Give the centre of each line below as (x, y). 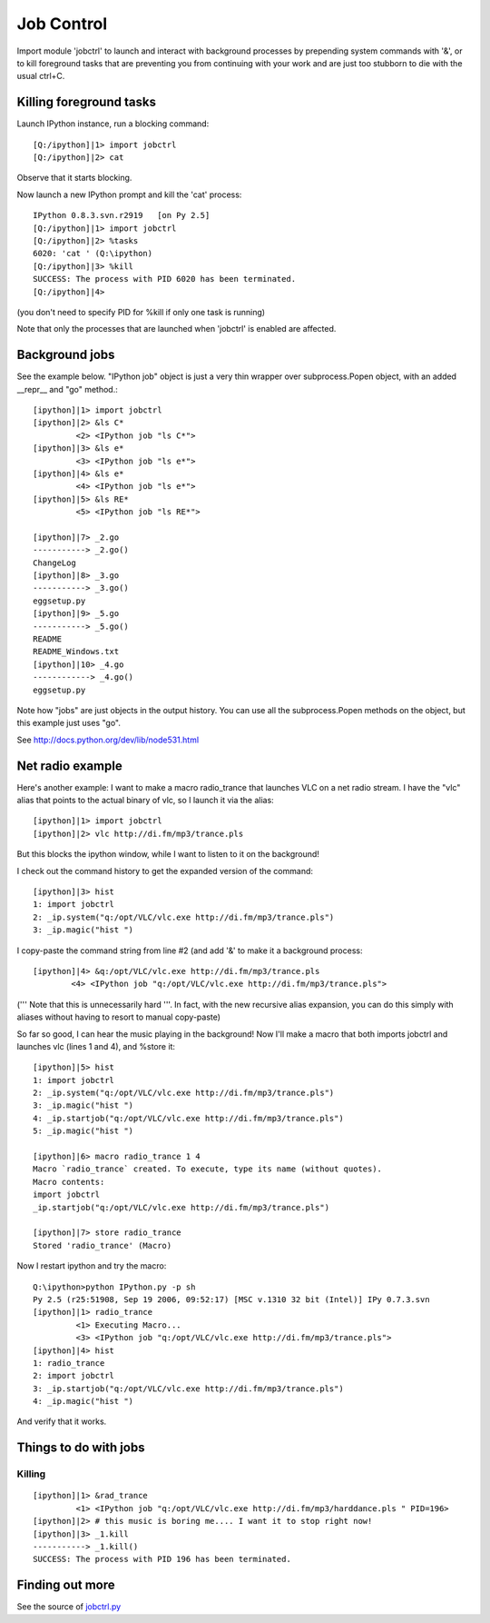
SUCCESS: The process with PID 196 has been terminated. (162, 1559)
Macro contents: (69, 1182)
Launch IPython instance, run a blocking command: (113, 124)
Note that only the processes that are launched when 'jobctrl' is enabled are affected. (176, 329)
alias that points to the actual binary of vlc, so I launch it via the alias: (145, 801)
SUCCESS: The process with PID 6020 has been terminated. (165, 279)
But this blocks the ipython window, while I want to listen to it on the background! (168, 854)
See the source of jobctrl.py (69, 1607)
